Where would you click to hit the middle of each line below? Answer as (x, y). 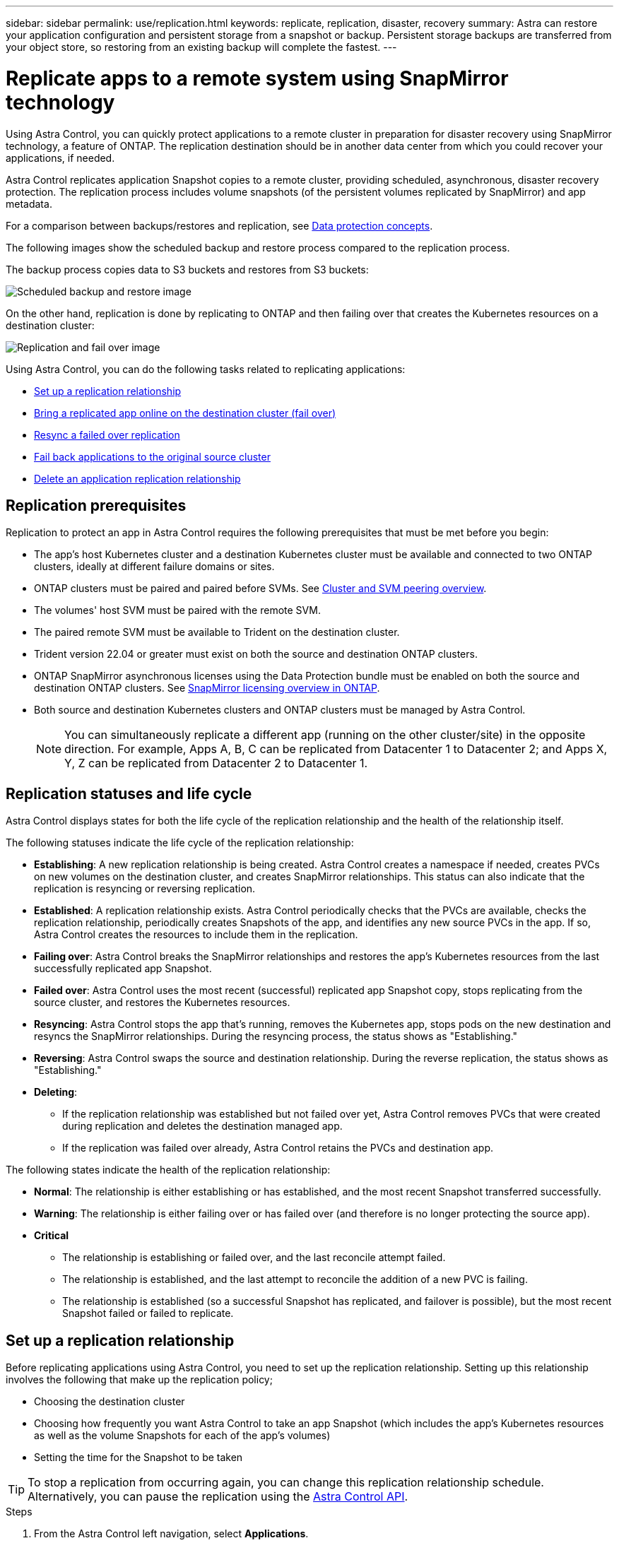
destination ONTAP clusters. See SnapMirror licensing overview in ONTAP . (207, 688)
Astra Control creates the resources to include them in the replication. (196, 935)
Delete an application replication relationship (137, 478)
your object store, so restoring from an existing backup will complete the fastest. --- (201, 47)
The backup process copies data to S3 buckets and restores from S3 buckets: (187, 269)
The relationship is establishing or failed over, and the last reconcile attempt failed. (254, 1258)
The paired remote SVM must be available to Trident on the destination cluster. (217, 632)
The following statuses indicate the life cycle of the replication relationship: (180, 843)
